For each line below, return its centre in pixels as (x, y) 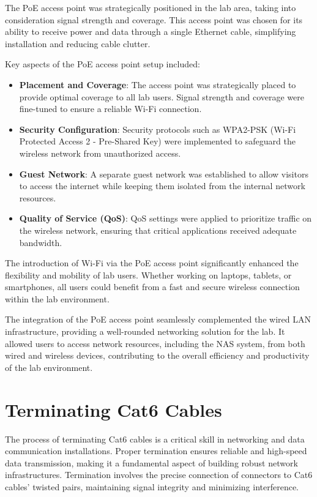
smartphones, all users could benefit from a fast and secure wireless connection (152, 287)
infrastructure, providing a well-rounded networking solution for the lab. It (145, 331)
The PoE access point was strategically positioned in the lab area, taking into (151, 7)
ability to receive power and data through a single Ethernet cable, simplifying (151, 32)
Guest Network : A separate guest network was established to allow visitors (164, 174)
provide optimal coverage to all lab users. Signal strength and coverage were (162, 96)
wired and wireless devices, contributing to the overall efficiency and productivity (157, 355)
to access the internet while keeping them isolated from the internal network (162, 186)
